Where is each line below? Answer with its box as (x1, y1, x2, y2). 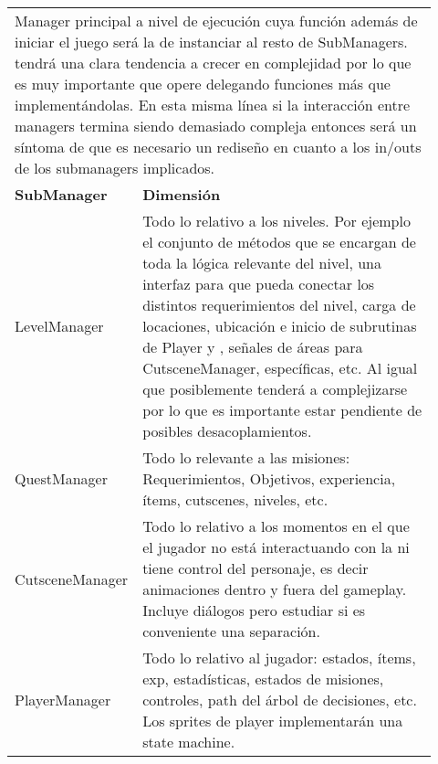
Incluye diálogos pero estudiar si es (142, 600, 366, 621)
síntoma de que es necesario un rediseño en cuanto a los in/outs (15, 136, 422, 157)
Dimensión (142, 184, 221, 205)
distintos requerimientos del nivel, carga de (142, 294, 416, 315)
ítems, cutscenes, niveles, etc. (142, 489, 328, 510)
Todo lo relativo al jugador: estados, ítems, (142, 647, 416, 668)
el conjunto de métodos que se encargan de (142, 231, 416, 252)
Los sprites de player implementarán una (142, 710, 403, 731)
